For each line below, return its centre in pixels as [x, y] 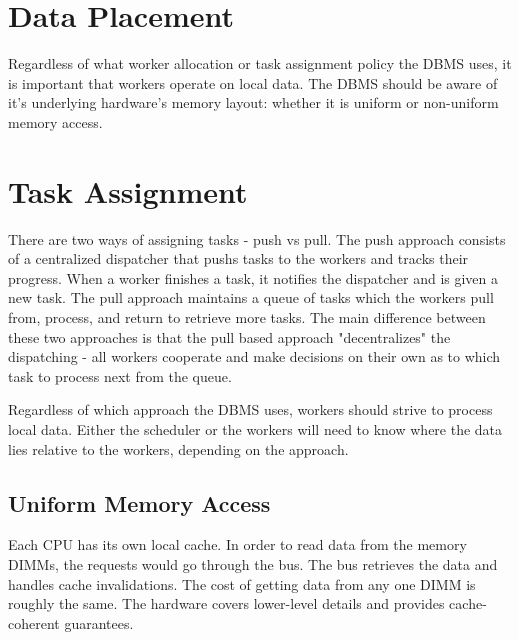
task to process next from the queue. [120, 375]
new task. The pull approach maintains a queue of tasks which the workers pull [251, 297]
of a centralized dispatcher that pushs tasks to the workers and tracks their [238, 258]
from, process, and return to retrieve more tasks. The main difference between [247, 317]
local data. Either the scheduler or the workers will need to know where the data [255, 428]
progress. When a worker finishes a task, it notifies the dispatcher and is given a [253, 277]
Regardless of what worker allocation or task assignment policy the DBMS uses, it [260, 63]
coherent [34, 622]
